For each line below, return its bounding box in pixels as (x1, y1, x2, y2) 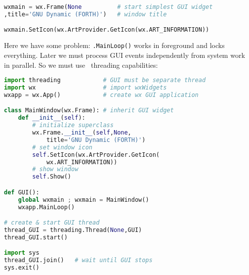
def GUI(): (4, 188, 40, 196)
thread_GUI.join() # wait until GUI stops (4, 257, 153, 264)
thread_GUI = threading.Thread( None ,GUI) (4, 226, 142, 233)
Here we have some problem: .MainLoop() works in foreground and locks (4, 40, 225, 50)
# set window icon (32, 143, 92, 151)
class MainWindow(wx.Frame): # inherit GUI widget (4, 107, 174, 114)
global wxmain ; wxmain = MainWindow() (18, 196, 149, 203)
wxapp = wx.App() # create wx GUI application (4, 91, 199, 98)
